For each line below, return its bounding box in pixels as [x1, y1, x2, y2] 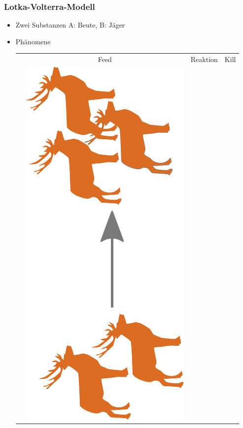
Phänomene [15, 36, 51, 46]
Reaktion [190, 54, 218, 64]
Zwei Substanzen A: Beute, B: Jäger [15, 20, 125, 30]
